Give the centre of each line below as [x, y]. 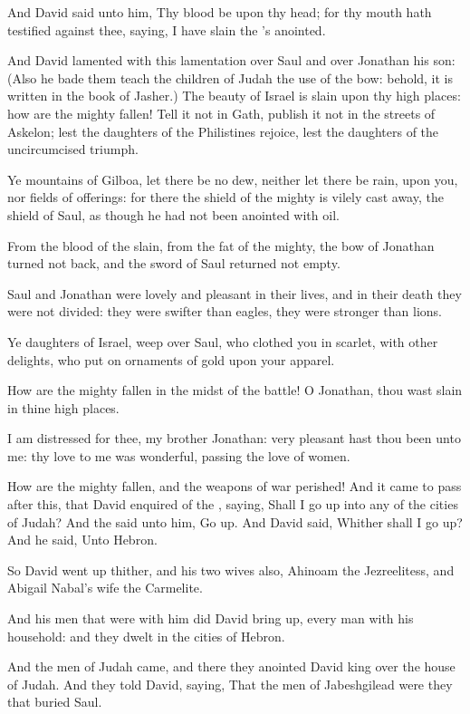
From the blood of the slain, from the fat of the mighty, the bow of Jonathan [221, 245]
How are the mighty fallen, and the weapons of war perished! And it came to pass [235, 486]
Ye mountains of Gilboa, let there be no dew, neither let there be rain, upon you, [233, 179]
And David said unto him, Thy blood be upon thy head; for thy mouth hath [220, 12]
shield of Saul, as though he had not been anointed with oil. [173, 214]
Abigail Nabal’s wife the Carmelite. [105, 588]
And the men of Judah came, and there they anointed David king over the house [231, 666]
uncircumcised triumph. [73, 149]
